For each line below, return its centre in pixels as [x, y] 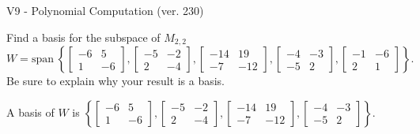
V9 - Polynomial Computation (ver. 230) [105, 10]
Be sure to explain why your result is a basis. [116, 81]
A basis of [30, 112]
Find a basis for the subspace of [83, 37]
